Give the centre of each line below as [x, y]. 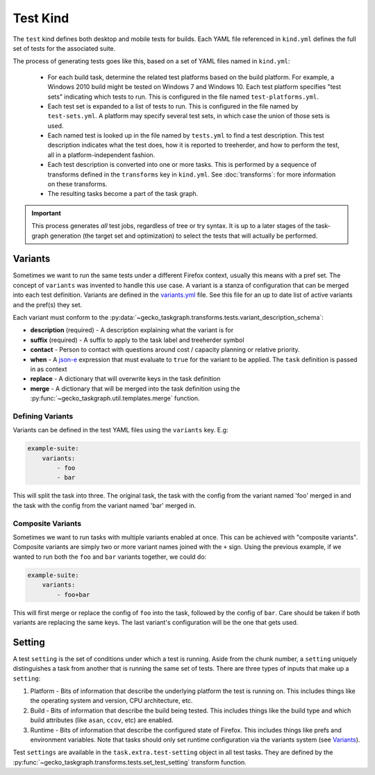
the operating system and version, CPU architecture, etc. [111, 701]
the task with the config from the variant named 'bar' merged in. [105, 505]
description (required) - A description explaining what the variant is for [132, 330]
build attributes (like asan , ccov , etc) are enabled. [102, 720]
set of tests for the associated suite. [64, 48]
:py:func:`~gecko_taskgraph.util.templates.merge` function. [115, 398]
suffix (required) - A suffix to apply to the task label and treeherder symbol [137, 340]
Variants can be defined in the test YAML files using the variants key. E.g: [120, 430]
